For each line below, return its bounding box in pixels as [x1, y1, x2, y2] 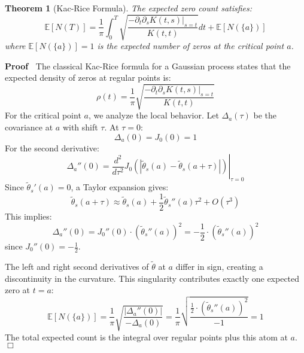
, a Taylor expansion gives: [71, 181, 169, 193]
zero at [5, 284, 31, 296]
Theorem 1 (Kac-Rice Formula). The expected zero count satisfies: [5, 2, 253, 14]
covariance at [5, 121, 53, 133]
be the [253, 109, 276, 121]
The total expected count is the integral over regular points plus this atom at [5, 330, 288, 343]
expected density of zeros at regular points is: [5, 71, 171, 84]
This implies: [5, 209, 52, 222]
